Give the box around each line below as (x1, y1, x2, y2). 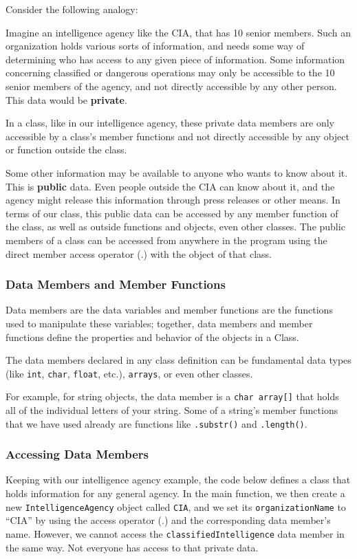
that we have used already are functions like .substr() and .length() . (6, 416, 307, 430)
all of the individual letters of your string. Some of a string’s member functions (6, 403, 338, 417)
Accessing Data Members (6, 446, 149, 463)
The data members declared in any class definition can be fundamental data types (6, 353, 351, 367)
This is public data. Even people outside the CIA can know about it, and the (6, 179, 335, 193)
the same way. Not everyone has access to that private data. (6, 540, 259, 554)
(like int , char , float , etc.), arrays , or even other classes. (6, 366, 253, 380)
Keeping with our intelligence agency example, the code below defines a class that (6, 472, 351, 487)
